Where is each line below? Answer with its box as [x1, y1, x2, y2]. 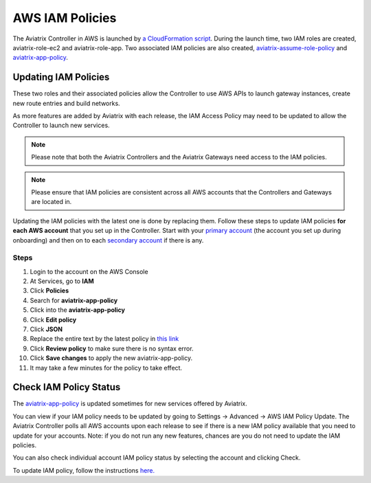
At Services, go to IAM [30, 277, 94, 285]
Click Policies [30, 287, 69, 295]
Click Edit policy [30, 315, 77, 324]
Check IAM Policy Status [12, 381, 121, 393]
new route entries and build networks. [12, 99, 120, 107]
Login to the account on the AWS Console [30, 267, 148, 276]
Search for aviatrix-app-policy [30, 296, 118, 304]
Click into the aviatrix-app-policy [30, 306, 126, 314]
